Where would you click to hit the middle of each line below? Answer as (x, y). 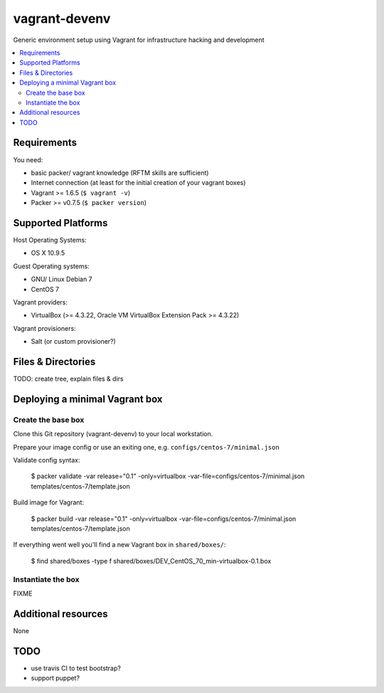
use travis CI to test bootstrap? (76, 668)
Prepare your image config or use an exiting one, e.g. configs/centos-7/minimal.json (146, 447)
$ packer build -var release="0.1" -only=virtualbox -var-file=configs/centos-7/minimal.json (164, 519)
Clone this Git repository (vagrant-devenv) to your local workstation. (113, 434)
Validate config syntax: (47, 460)
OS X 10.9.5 (48, 253)
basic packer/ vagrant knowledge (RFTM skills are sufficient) (120, 173)
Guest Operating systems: (52, 266)
